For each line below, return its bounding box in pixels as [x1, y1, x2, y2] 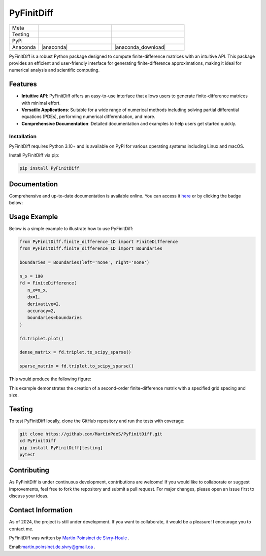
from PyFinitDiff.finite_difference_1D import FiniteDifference [19, 239, 178, 244]
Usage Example [9, 213, 58, 221]
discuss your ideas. [9, 493, 49, 499]
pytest [19, 452, 35, 457]
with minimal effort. [21, 100, 61, 106]
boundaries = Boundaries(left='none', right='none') [19, 260, 150, 265]
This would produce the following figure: [9, 376, 92, 382]
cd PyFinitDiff [19, 438, 56, 444]
